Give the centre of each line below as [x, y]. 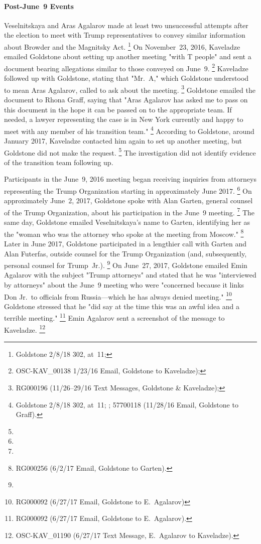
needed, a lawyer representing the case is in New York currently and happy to [124, 119]
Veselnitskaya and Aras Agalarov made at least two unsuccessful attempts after [126, 25]
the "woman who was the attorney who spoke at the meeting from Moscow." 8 [124, 233]
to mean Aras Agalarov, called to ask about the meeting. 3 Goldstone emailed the [130, 89]
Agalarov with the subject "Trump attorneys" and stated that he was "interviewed [130, 275]
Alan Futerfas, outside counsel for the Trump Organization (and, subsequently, [125, 253]
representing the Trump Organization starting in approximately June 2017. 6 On [128, 190]
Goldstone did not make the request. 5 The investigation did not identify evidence [130, 152]
